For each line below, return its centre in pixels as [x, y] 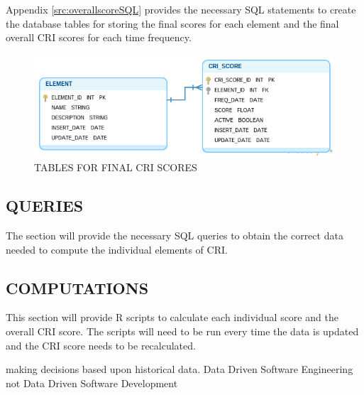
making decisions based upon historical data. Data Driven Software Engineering [180, 369]
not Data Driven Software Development [92, 383]
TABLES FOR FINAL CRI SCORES [116, 167]
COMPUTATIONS [77, 287]
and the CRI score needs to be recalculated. [101, 345]
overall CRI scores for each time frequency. [99, 37]
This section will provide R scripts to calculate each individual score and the [172, 317]
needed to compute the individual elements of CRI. [117, 249]
